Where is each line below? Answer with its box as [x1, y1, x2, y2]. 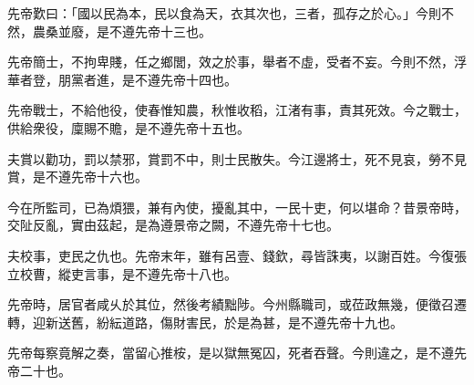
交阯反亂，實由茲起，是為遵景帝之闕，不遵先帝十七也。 [7, 215, 339, 234]
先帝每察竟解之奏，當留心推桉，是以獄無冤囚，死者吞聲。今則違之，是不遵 [7, 343, 454, 362]
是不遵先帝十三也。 [96, 21, 211, 40]
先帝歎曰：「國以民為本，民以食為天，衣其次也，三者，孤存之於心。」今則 [7, 4, 441, 22]
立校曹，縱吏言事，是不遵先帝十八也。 [7, 264, 237, 283]
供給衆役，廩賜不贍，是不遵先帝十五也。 [7, 118, 250, 137]
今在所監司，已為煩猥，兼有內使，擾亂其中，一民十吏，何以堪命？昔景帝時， [7, 197, 467, 216]
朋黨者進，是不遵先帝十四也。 [57, 69, 237, 88]
